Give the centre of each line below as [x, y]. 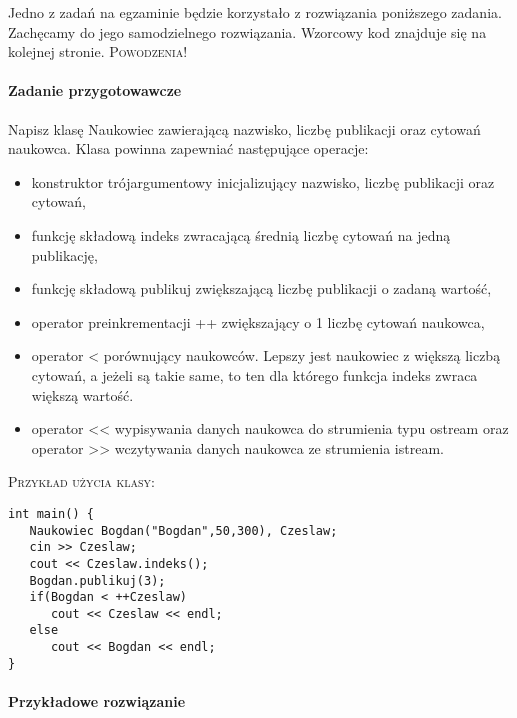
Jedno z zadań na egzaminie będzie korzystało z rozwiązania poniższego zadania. [255, 12]
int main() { [51, 513]
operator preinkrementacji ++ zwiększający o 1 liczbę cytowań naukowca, [258, 321]
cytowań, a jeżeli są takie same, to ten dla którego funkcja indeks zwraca [254, 374]
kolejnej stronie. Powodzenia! [98, 51]
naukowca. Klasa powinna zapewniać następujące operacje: [188, 148]
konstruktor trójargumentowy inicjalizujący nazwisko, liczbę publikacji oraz [263, 181]
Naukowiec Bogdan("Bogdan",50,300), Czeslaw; [183, 530]
